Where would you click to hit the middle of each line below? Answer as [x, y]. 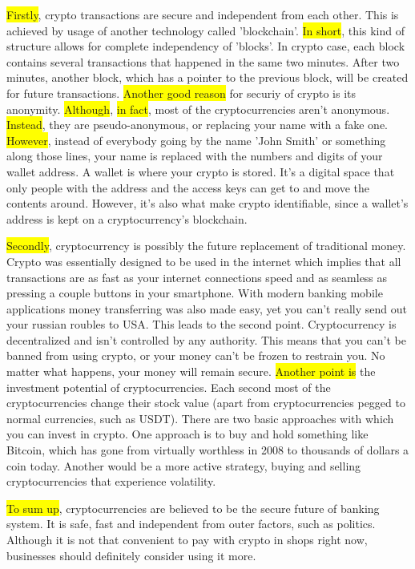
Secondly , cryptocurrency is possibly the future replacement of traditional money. [206, 246]
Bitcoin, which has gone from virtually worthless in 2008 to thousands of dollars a [208, 450]
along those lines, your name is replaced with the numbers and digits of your [195, 156]
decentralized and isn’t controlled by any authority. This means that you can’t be [206, 339]
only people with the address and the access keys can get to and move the [188, 187]
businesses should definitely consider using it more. [131, 555]
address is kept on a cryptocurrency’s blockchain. [127, 218]
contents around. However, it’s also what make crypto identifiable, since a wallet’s [207, 203]
